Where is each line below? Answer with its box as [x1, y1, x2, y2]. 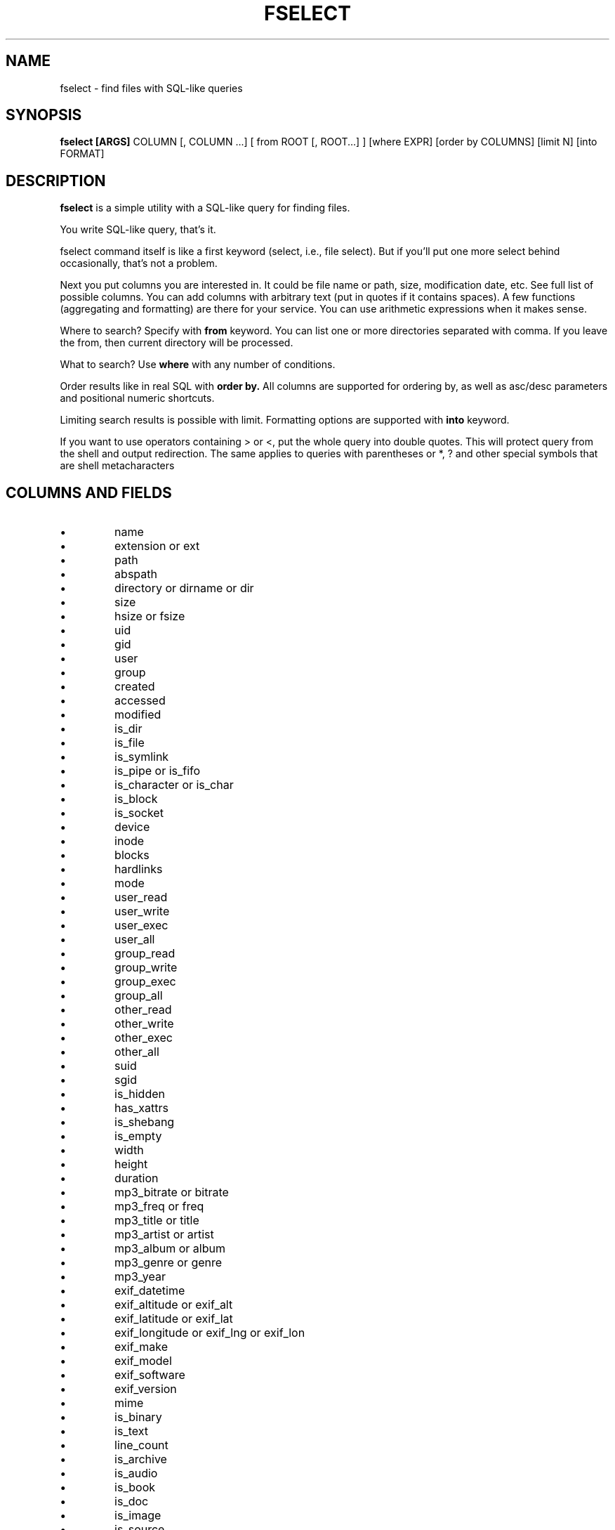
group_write [114, 960, 178, 975]
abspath [114, 567, 157, 582]
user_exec [114, 918, 168, 933]
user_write [114, 904, 170, 919]
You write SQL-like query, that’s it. [60, 223, 216, 236]
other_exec [114, 1031, 173, 1045]
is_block [114, 792, 158, 806]
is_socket [114, 806, 164, 820]
